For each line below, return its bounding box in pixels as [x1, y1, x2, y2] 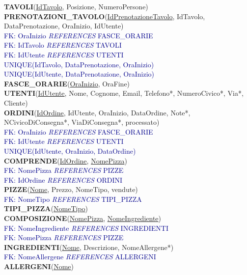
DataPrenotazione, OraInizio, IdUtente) [4, 21, 124, 31]
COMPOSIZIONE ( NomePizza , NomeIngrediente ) [4, 213, 161, 223]
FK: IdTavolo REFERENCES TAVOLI [4, 40, 122, 50]
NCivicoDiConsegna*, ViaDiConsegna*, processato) [4, 117, 160, 127]
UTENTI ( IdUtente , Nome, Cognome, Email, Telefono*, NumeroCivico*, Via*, [4, 88, 244, 98]
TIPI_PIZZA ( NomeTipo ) [4, 203, 88, 214]
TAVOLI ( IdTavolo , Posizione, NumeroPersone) [4, 1, 148, 11]
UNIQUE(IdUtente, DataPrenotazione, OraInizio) [4, 69, 154, 79]
